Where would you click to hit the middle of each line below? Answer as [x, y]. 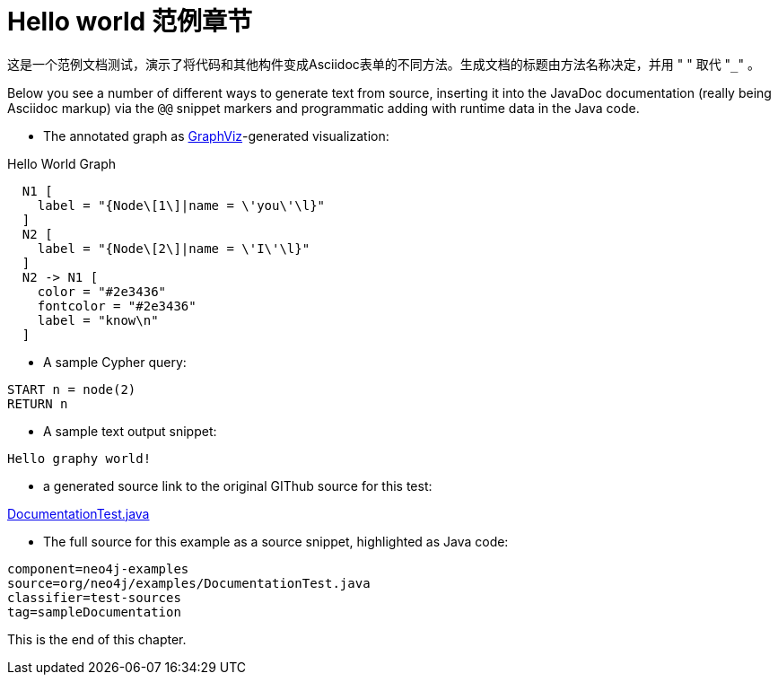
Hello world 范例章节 [130, 22]
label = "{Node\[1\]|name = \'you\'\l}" [181, 205]
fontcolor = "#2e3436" [117, 306]
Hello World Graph [61, 163]
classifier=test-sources [94, 597]
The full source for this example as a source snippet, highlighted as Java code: [276, 541]
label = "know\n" [98, 320]
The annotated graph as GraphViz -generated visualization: [216, 136]
